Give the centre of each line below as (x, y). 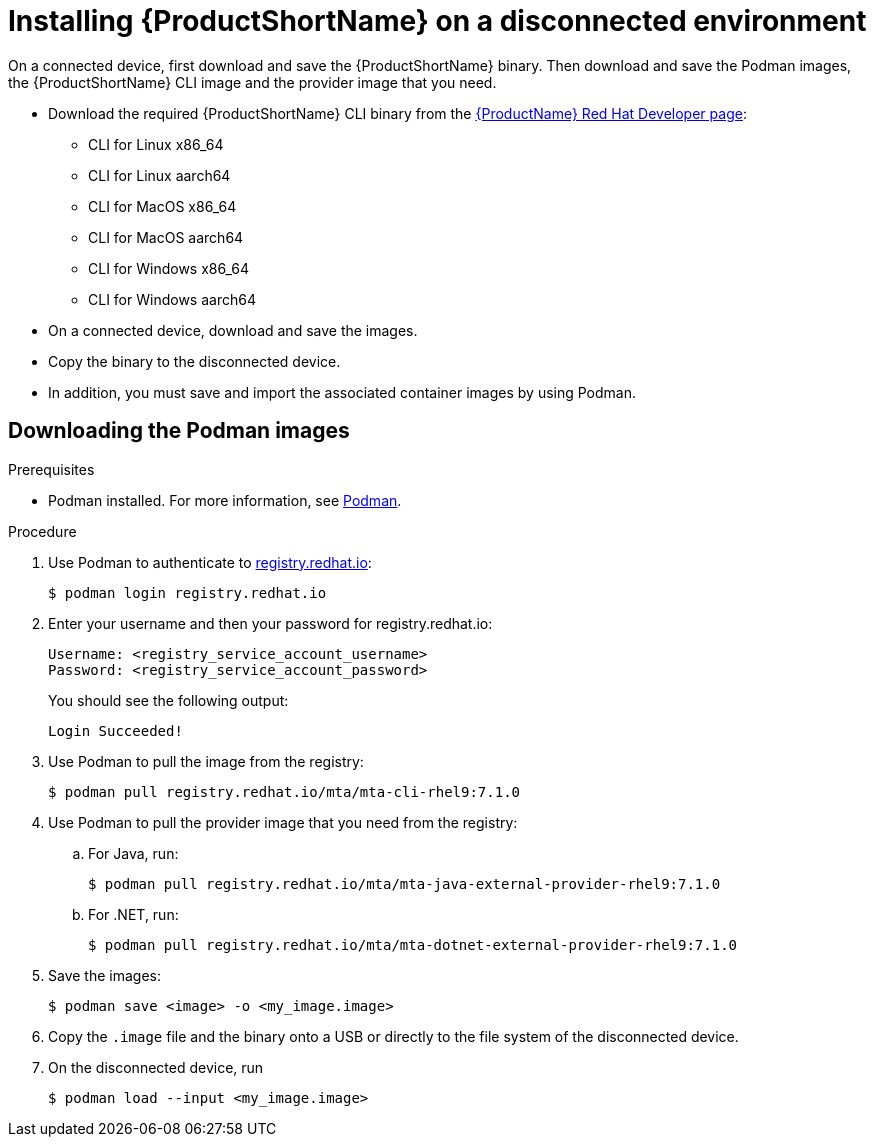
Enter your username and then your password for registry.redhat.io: (270, 623)
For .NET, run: (133, 914)
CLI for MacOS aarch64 (166, 237)
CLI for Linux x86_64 (156, 144)
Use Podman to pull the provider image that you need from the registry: (283, 822)
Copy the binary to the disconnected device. (194, 361)
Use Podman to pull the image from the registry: (206, 761)
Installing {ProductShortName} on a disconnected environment (437, 21)
